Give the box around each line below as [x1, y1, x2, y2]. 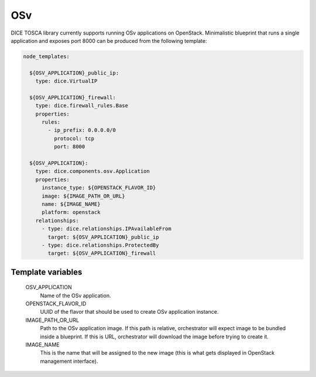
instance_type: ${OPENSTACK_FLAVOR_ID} [42, 185, 156, 191]
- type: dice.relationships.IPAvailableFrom [42, 226, 172, 232]
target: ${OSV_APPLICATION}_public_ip [47, 233, 159, 240]
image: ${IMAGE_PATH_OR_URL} [42, 192, 125, 199]
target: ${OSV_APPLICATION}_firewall [47, 250, 156, 257]
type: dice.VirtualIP [35, 78, 98, 84]
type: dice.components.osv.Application [35, 168, 150, 175]
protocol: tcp [53, 135, 95, 142]
